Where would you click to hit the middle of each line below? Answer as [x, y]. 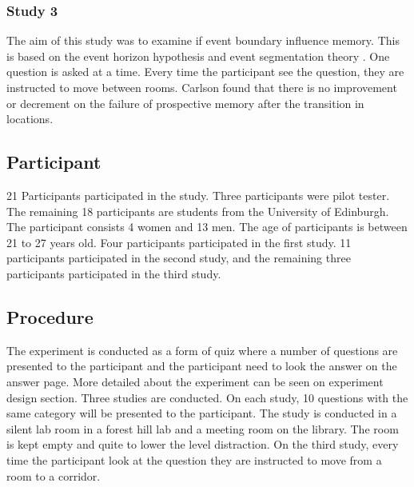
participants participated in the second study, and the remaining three [179, 258]
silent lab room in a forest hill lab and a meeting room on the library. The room [203, 428]
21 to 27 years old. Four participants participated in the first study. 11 [179, 242]
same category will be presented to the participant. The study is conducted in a [202, 413]
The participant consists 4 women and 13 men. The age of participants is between [207, 227]
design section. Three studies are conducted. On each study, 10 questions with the [207, 397]
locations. [30, 119]
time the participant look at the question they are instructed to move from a [194, 459]
